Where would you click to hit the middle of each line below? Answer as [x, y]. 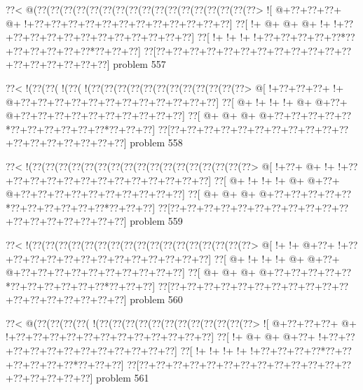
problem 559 [156, 221]
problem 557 [139, 64]
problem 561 [123, 378]
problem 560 [156, 299]
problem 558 [156, 142]
